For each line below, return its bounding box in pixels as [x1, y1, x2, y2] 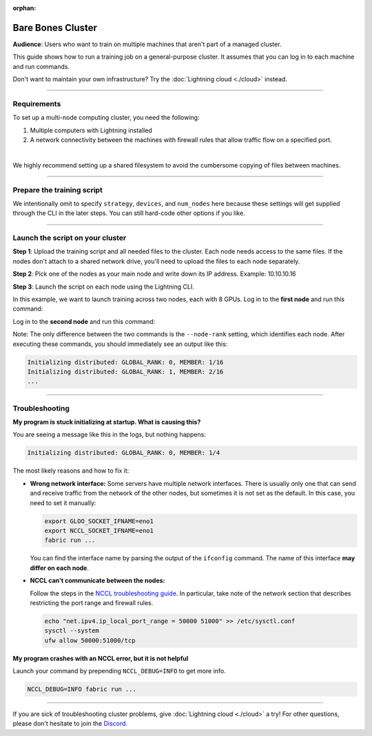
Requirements [12, 99, 61, 108]
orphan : [12, 4, 37, 12]
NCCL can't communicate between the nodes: [30, 576, 165, 585]
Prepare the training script [12, 185, 103, 194]
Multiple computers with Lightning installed [30, 126, 153, 134]
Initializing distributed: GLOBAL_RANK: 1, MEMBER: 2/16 [27, 367, 224, 376]
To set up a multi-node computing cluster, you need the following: [12, 114, 200, 122]
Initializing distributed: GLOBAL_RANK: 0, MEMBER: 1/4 [27, 449, 220, 457]
